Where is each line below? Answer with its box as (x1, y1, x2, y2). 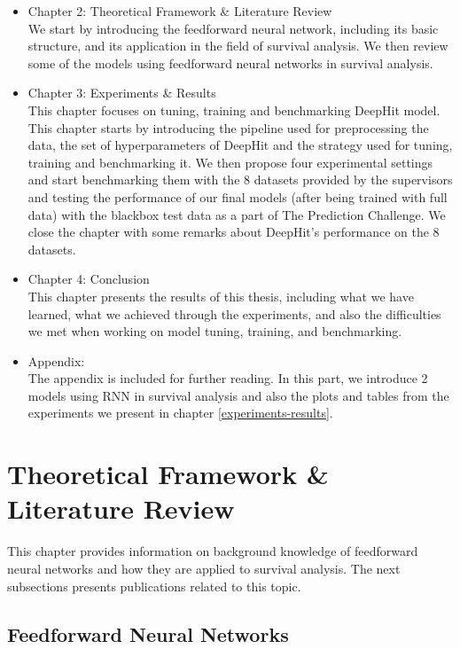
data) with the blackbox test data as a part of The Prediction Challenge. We (27, 205, 446, 223)
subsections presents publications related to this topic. (7, 576, 301, 595)
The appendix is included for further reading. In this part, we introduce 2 (27, 369, 428, 387)
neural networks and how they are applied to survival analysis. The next (7, 559, 401, 577)
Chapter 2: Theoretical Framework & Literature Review (27, 2, 332, 20)
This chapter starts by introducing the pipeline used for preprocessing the (27, 118, 429, 137)
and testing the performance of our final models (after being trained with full (27, 187, 448, 206)
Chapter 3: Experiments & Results (27, 83, 216, 102)
